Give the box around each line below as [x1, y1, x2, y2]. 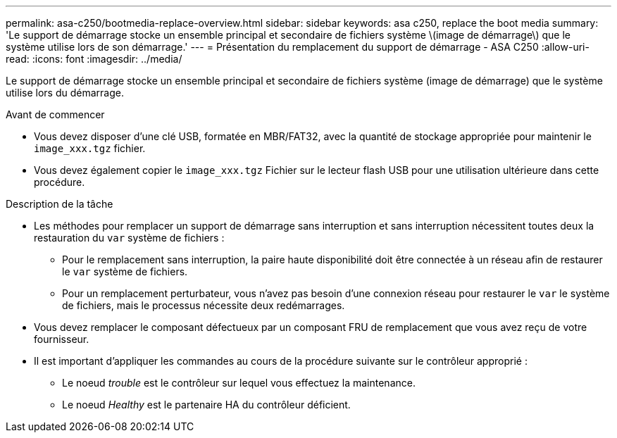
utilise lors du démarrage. [6, 87, 124, 99]
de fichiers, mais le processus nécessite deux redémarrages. [62, 299, 345, 311]
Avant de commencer [6, 108, 105, 120]
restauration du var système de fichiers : [34, 232, 225, 244]
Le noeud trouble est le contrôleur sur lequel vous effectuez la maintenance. [62, 377, 416, 389]
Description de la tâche [6, 198, 113, 210]
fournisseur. [34, 333, 89, 345]
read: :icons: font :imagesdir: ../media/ [6, 53, 182, 65]
